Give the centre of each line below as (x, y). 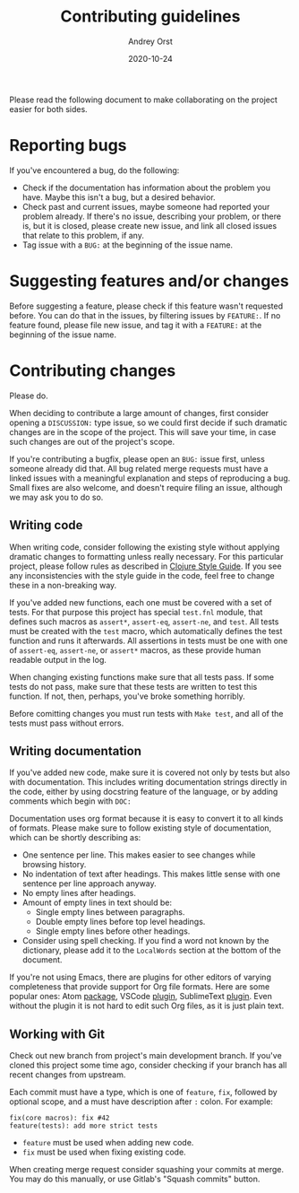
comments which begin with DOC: (70, 801)
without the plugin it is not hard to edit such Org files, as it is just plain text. (147, 1006)
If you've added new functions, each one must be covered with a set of (141, 602)
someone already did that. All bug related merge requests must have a (139, 468)
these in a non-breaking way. (63, 585)
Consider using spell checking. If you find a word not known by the (145, 941)
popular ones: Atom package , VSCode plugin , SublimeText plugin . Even (141, 997)
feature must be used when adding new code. (108, 1143)
